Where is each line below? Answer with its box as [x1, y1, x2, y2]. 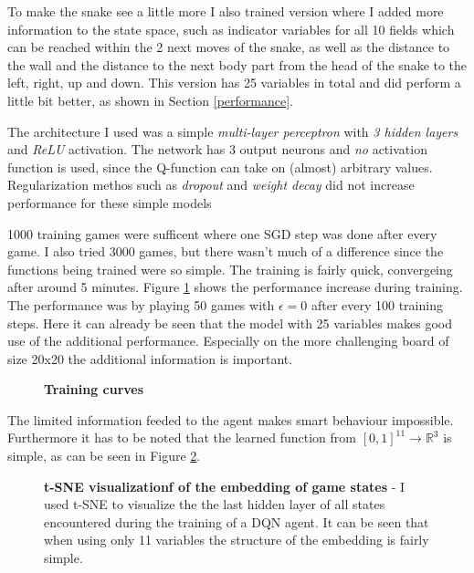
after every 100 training [311, 295, 443, 314]
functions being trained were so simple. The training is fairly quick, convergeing [7, 259, 453, 278]
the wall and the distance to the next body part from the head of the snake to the [7, 55, 468, 74]
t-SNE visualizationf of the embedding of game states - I [44, 476, 406, 495]
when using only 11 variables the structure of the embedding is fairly [44, 530, 429, 549]
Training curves [44, 380, 144, 399]
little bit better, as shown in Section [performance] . [7, 90, 293, 109]
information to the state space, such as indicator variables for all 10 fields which [7, 19, 455, 38]
